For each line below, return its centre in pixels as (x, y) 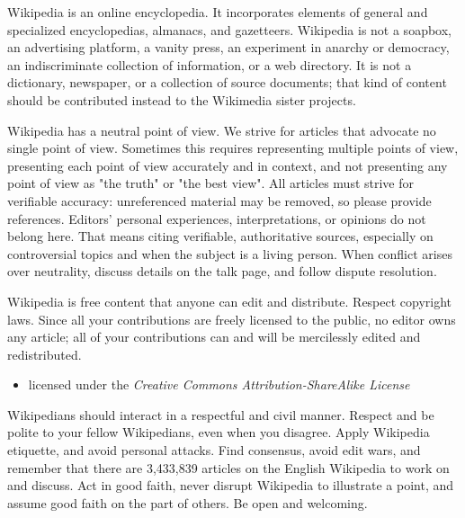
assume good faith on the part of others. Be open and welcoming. (188, 502)
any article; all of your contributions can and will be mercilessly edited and (214, 337)
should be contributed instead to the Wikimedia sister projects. (182, 99)
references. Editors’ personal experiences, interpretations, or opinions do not (217, 218)
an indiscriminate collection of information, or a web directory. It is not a (210, 64)
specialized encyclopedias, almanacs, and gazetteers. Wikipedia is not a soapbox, (229, 29)
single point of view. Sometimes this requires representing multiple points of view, (233, 148)
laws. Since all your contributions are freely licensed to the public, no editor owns (232, 319)
